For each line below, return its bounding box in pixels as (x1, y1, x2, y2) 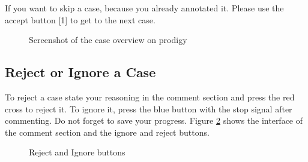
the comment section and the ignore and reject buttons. (5, 126, 210, 138)
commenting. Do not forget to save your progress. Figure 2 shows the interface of (5, 114, 303, 127)
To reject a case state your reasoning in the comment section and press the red (5, 90, 295, 103)
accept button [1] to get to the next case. (5, 13, 156, 26)
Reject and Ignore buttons (29, 146, 125, 158)
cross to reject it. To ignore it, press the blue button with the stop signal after (5, 102, 292, 115)
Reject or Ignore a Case (5, 63, 156, 81)
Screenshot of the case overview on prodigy (29, 33, 187, 46)
